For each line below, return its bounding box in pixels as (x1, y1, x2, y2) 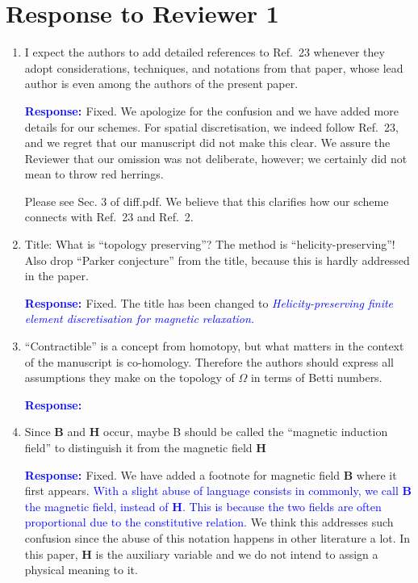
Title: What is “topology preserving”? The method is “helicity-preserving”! (24, 236, 395, 253)
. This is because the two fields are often (182, 497, 382, 514)
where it (356, 466, 397, 483)
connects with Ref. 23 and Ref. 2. (24, 208, 194, 225)
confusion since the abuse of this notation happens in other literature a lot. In (24, 529, 411, 546)
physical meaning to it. (24, 561, 138, 578)
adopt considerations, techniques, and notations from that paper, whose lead (24, 59, 403, 76)
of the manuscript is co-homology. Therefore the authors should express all (24, 353, 395, 370)
